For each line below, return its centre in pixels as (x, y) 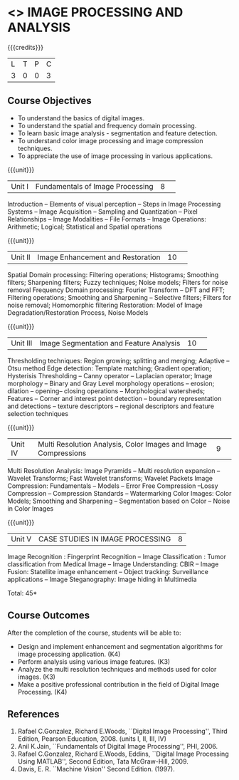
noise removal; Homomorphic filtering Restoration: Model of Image (105, 305)
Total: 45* (22, 593)
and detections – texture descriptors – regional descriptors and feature (111, 406)
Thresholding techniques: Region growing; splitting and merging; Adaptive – (118, 360)
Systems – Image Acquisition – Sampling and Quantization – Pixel (102, 212)
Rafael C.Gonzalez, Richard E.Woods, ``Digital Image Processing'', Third (122, 732)
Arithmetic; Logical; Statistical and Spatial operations (85, 227)
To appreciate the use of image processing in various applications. (115, 156)
